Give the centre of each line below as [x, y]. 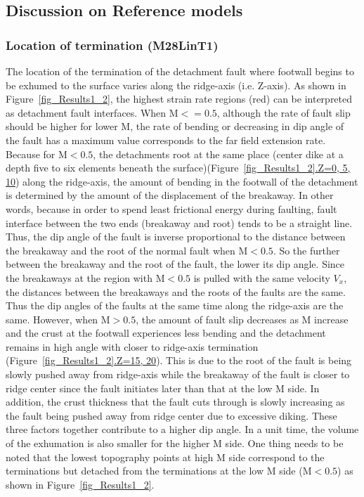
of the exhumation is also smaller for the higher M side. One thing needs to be [175, 443]
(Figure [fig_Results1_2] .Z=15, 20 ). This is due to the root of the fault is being [179, 360]
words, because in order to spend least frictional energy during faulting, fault [171, 208]
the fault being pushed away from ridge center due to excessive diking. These [171, 415]
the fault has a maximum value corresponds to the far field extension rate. [166, 140]
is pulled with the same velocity [262, 277]
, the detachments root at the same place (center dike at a [218, 154]
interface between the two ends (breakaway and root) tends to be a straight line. [179, 222]
